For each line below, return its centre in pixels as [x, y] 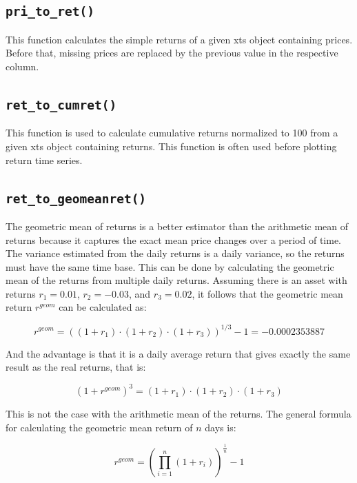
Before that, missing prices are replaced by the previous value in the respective [172, 53]
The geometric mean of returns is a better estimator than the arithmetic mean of [177, 226]
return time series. [44, 160]
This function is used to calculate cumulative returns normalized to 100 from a [172, 133]
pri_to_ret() [50, 12]
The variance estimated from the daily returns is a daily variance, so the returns [175, 253]
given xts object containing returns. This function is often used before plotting [171, 146]
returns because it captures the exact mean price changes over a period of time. [173, 239]
